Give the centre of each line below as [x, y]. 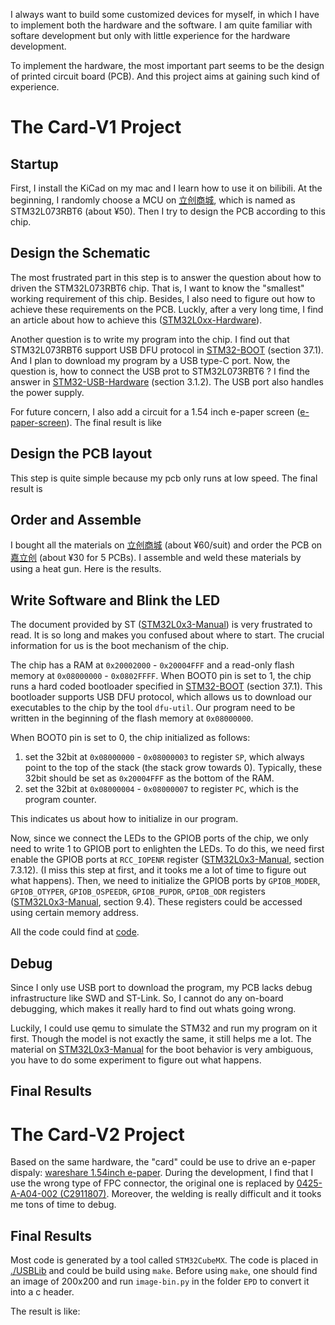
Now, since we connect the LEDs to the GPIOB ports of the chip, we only [159, 838]
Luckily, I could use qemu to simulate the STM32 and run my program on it [164, 1028]
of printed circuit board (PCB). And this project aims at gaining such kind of [165, 76]
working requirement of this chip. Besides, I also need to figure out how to [163, 298]
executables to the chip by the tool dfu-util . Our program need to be [153, 708]
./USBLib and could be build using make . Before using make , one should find [164, 1271]
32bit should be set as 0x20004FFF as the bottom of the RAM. [149, 778]
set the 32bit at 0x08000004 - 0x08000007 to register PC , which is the [161, 789]
